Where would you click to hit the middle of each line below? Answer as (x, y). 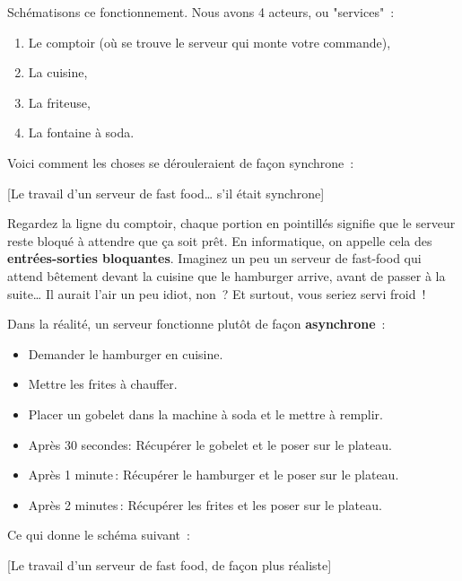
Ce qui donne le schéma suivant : (99, 535)
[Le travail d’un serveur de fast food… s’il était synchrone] (166, 193)
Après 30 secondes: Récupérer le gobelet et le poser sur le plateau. (210, 444)
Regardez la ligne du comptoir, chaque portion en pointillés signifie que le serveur (231, 223)
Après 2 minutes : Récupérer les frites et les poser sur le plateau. (205, 504)
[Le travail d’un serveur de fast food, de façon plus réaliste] (170, 564)
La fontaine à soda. (81, 132)
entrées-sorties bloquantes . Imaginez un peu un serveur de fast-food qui (214, 258)
